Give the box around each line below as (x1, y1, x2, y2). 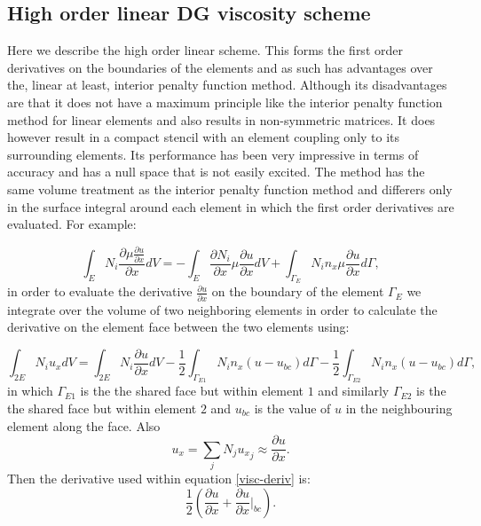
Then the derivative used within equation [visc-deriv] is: (7, 468, 311, 487)
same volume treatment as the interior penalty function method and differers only (7, 179, 453, 198)
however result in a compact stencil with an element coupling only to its (7, 128, 400, 146)
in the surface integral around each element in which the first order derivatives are (7, 197, 454, 216)
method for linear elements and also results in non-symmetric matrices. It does (7, 110, 436, 129)
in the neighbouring (345, 398, 453, 417)
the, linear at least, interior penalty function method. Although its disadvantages (7, 75, 447, 94)
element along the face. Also (7, 416, 161, 435)
